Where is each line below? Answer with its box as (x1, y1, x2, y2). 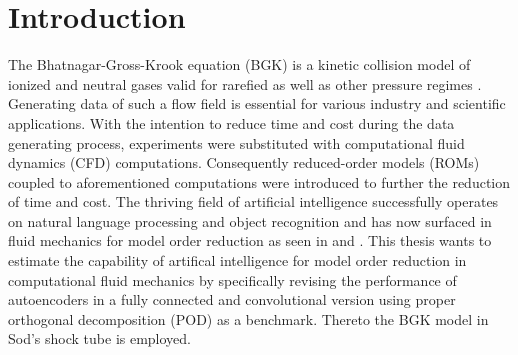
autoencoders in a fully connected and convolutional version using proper (8, 289, 456, 310)
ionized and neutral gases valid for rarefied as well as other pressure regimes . (8, 73, 482, 94)
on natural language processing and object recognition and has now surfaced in (8, 210, 492, 231)
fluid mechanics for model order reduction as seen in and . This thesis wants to (8, 230, 492, 251)
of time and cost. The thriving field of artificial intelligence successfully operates (8, 191, 499, 212)
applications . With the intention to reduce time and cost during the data (8, 112, 455, 133)
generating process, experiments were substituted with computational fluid (8, 132, 465, 153)
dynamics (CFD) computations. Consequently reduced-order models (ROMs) (8, 152, 480, 173)
